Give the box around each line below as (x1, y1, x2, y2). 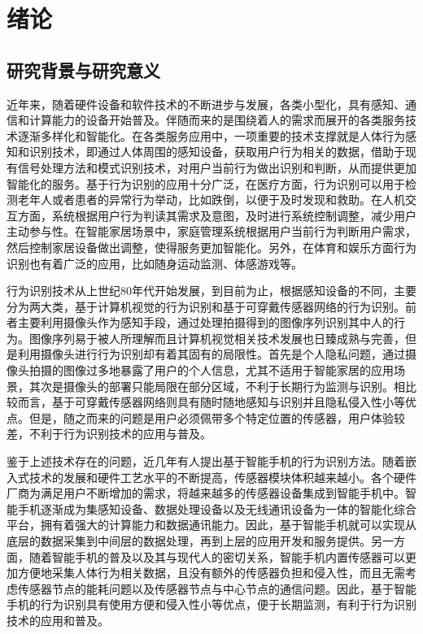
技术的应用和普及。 (7, 611, 109, 628)
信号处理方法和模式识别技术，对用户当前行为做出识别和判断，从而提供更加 (17, 158, 416, 176)
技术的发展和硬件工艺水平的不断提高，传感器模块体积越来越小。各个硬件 (28, 468, 416, 485)
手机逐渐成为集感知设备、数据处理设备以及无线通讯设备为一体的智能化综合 (17, 500, 416, 517)
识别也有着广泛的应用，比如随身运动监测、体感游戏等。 (7, 254, 303, 271)
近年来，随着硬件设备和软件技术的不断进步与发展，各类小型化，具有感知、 (7, 95, 405, 112)
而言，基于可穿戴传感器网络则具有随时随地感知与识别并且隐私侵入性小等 (17, 393, 405, 410)
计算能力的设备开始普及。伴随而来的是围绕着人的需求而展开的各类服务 (28, 111, 405, 128)
